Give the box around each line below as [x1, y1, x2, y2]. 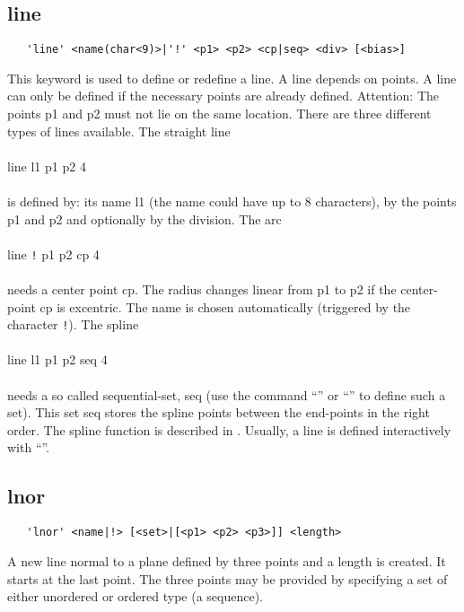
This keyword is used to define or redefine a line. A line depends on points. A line [7, 68, 457, 87]
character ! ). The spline [7, 315, 139, 334]
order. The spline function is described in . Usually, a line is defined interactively [7, 420, 451, 439]
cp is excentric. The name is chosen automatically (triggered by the [39, 297, 411, 316]
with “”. [7, 438, 50, 457]
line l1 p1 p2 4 [7, 156, 86, 175]
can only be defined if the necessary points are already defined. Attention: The [7, 86, 440, 105]
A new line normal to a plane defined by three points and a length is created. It [7, 551, 446, 570]
